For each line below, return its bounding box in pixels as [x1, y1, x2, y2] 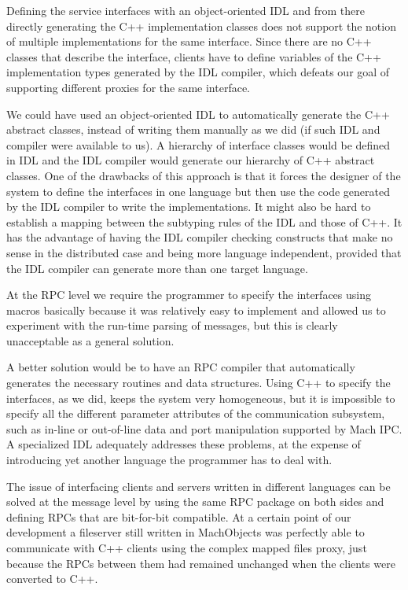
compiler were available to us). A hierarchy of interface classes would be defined [6, 136, 391, 153]
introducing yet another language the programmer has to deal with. [6, 452, 333, 468]
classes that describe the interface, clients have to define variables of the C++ [6, 48, 381, 65]
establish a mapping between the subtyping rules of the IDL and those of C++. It [6, 213, 402, 230]
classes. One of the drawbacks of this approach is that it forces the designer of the [6, 167, 401, 183]
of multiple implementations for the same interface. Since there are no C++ [6, 33, 372, 50]
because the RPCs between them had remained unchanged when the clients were [6, 555, 395, 571]
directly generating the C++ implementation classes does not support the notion [6, 17, 396, 34]
